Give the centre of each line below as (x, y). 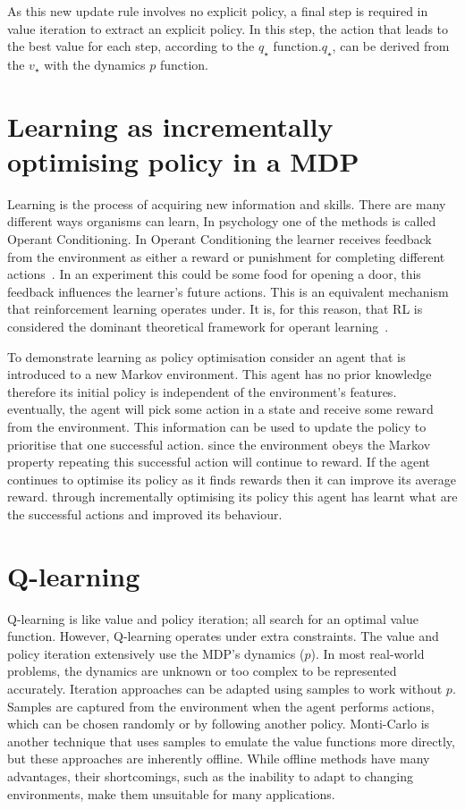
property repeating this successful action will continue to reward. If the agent (219, 462)
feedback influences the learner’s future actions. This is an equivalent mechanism (228, 291)
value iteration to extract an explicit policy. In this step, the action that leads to (228, 28)
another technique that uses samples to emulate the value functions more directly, (231, 741)
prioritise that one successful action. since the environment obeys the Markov (219, 444)
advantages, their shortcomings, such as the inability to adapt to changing (210, 776)
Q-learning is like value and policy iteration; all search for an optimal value (213, 618)
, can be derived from (391, 46)
